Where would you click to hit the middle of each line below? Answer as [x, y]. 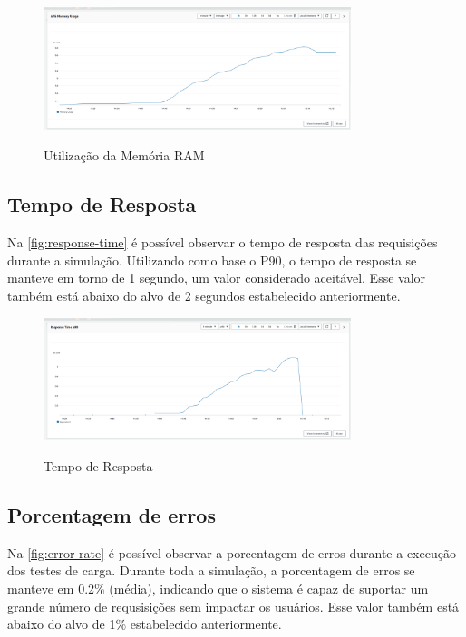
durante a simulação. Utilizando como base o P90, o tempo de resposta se [212, 260]
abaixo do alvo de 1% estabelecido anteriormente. [145, 624]
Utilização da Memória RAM [124, 155]
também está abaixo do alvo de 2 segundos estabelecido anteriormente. [204, 295]
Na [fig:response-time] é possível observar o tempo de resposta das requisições [223, 242]
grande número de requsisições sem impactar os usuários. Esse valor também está [233, 606]
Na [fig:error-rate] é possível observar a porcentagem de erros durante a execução [232, 552]
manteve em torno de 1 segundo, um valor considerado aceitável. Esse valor [217, 278]
